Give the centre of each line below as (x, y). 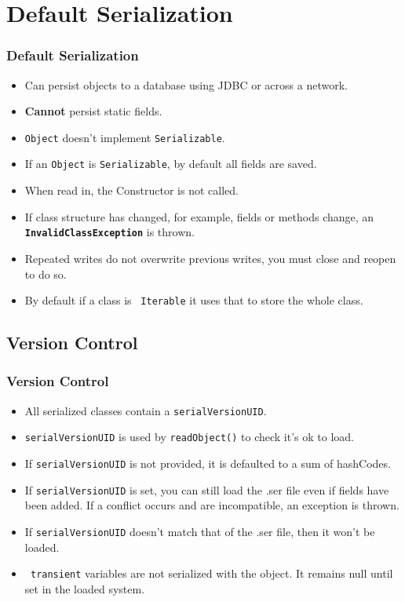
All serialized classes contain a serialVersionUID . (146, 410)
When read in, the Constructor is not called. (131, 190)
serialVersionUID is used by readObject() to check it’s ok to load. (190, 437)
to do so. (46, 274)
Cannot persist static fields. (93, 111)
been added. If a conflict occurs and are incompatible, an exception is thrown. (212, 505)
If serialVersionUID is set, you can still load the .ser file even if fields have (207, 489)
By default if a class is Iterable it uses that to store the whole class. (194, 300)
